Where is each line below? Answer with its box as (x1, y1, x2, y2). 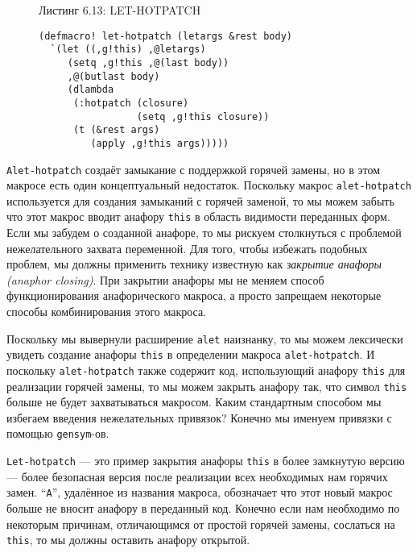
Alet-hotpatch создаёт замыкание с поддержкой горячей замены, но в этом (6, 160, 381, 177)
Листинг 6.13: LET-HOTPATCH (39, 2, 201, 18)
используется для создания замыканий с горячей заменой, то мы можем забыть (6, 192, 394, 209)
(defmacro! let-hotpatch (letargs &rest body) (39, 30, 292, 42)
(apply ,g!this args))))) (90, 137, 229, 149)
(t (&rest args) (72, 124, 160, 136)
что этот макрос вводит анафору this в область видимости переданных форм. (6, 208, 390, 225)
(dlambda (67, 84, 114, 96)
